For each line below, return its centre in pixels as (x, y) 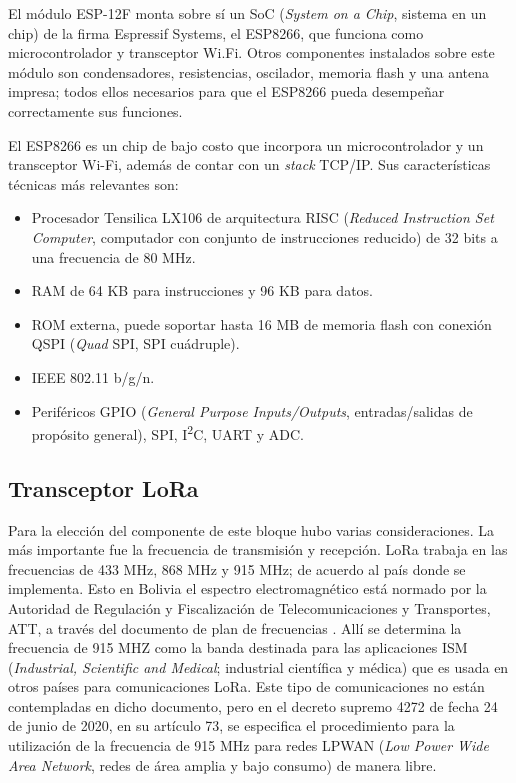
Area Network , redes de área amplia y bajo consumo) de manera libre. (222, 764)
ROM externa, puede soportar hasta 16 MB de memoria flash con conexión (261, 323)
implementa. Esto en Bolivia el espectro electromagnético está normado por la (247, 588)
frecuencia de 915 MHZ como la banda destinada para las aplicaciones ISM (238, 647)
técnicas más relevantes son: (93, 183)
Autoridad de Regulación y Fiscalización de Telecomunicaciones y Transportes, (249, 607)
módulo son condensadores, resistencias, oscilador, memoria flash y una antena (249, 71)
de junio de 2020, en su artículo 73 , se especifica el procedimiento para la (231, 725)
